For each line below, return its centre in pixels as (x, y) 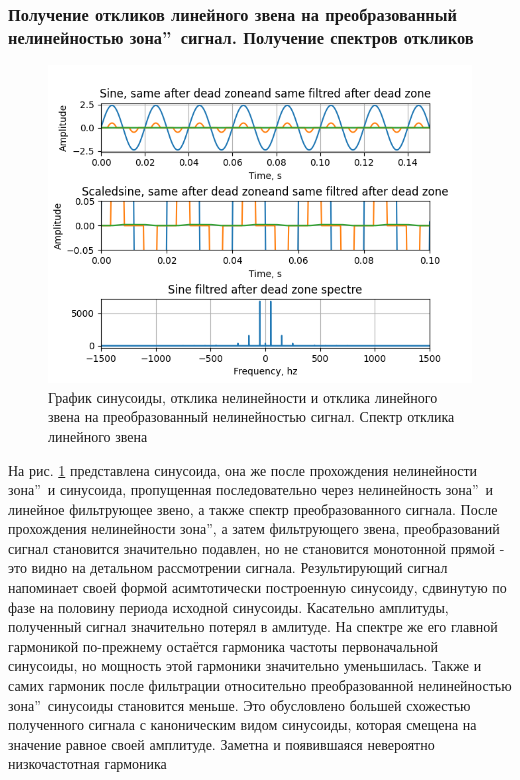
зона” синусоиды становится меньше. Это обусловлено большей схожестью (239, 704)
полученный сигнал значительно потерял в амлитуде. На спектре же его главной (253, 626)
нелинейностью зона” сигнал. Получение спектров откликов (241, 36)
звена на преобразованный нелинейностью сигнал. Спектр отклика (251, 416)
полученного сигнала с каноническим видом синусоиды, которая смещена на (242, 724)
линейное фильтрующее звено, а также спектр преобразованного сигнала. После (253, 508)
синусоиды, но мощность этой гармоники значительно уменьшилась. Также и (245, 665)
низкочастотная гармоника (87, 763)
